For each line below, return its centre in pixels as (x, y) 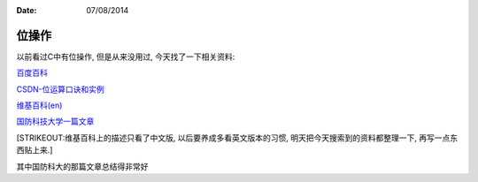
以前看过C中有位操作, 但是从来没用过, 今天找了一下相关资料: (126, 57)
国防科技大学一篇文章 (55, 121)
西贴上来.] (35, 150)
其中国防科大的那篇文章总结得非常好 (82, 166)
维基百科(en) (39, 105)
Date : (27, 10)
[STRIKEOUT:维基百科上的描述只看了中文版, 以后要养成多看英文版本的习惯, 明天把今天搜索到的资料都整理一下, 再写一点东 (237, 138)
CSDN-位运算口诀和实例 (61, 89)
